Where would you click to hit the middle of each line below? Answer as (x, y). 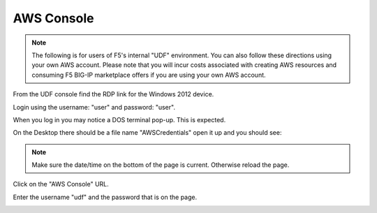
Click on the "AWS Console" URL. (61, 184)
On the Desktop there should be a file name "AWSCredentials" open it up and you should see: (147, 133)
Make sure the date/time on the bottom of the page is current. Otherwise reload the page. (161, 165)
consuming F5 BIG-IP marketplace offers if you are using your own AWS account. (149, 75)
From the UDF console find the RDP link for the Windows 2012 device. (113, 94)
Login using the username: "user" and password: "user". (94, 107)
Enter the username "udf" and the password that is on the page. (105, 197)
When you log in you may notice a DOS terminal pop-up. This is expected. (119, 119)
